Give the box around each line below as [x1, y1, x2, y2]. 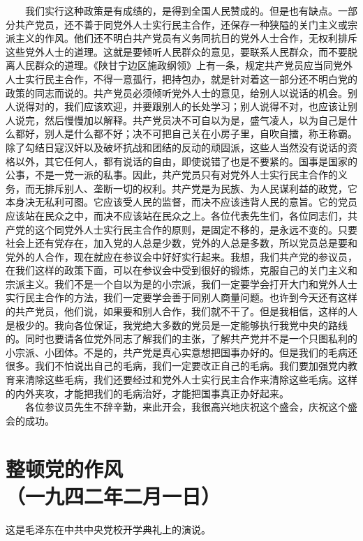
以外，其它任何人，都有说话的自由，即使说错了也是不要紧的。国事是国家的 [15, 153, 357, 168]
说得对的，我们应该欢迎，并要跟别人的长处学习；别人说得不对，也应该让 [15, 99, 348, 114]
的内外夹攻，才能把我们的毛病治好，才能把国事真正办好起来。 [6, 386, 289, 400]
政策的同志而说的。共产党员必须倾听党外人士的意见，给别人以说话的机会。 [6, 85, 348, 100]
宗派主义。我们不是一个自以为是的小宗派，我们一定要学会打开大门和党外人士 [6, 276, 357, 291]
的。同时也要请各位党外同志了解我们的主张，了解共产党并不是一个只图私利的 [6, 331, 357, 346]
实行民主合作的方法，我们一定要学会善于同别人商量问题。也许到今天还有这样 [6, 290, 357, 305]
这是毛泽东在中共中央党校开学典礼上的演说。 [6, 521, 211, 536]
